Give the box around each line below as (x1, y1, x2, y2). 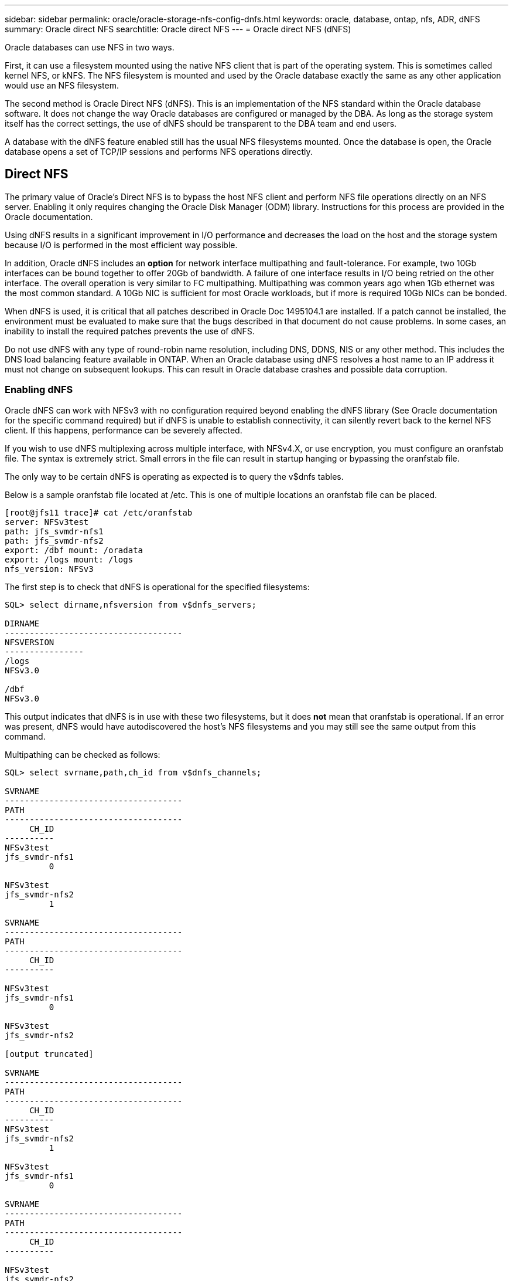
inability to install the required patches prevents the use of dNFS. (5, 326, 255, 336)
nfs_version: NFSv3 (5, 564, 94, 574)
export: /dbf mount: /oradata (5, 545, 143, 555)
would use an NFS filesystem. (5, 80, 119, 90)
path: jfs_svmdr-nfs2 (5, 536, 104, 545)
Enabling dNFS (5, 384, 73, 396)
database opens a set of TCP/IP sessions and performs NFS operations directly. (5, 147, 313, 157)
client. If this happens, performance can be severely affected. (5, 425, 242, 435)
